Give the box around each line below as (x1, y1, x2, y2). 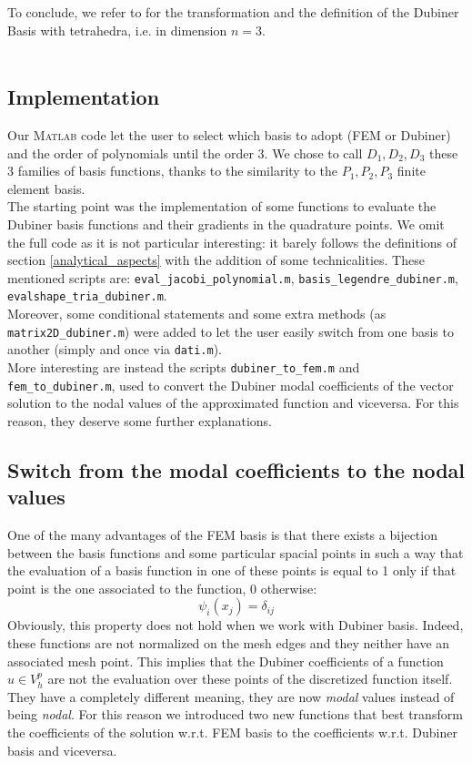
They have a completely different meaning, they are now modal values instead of (7, 687, 455, 706)
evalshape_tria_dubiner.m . (7, 286, 167, 305)
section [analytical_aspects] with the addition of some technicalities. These (7, 250, 425, 270)
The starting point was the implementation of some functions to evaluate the (7, 197, 437, 216)
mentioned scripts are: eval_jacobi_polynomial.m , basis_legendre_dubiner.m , (7, 268, 458, 287)
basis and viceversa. (7, 740, 117, 759)
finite (397, 161, 426, 180)
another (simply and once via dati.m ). (7, 340, 222, 359)
